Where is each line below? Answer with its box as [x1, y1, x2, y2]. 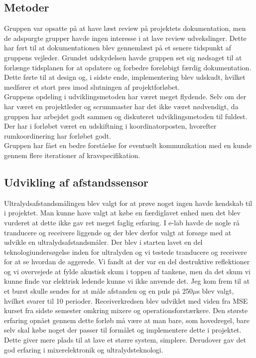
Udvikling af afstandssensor [4, 174, 149, 189]
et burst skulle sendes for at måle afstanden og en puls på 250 [4, 286, 193, 296]
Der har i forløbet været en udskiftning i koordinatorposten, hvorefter [4, 121, 217, 131]
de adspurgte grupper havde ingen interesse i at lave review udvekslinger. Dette [4, 32, 247, 43]
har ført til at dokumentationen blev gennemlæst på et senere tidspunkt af [4, 42, 232, 53]
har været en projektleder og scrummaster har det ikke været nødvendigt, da [4, 101, 239, 111]
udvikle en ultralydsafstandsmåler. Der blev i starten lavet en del [4, 237, 203, 247]
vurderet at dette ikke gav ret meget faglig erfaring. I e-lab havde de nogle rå [4, 217, 240, 227]
